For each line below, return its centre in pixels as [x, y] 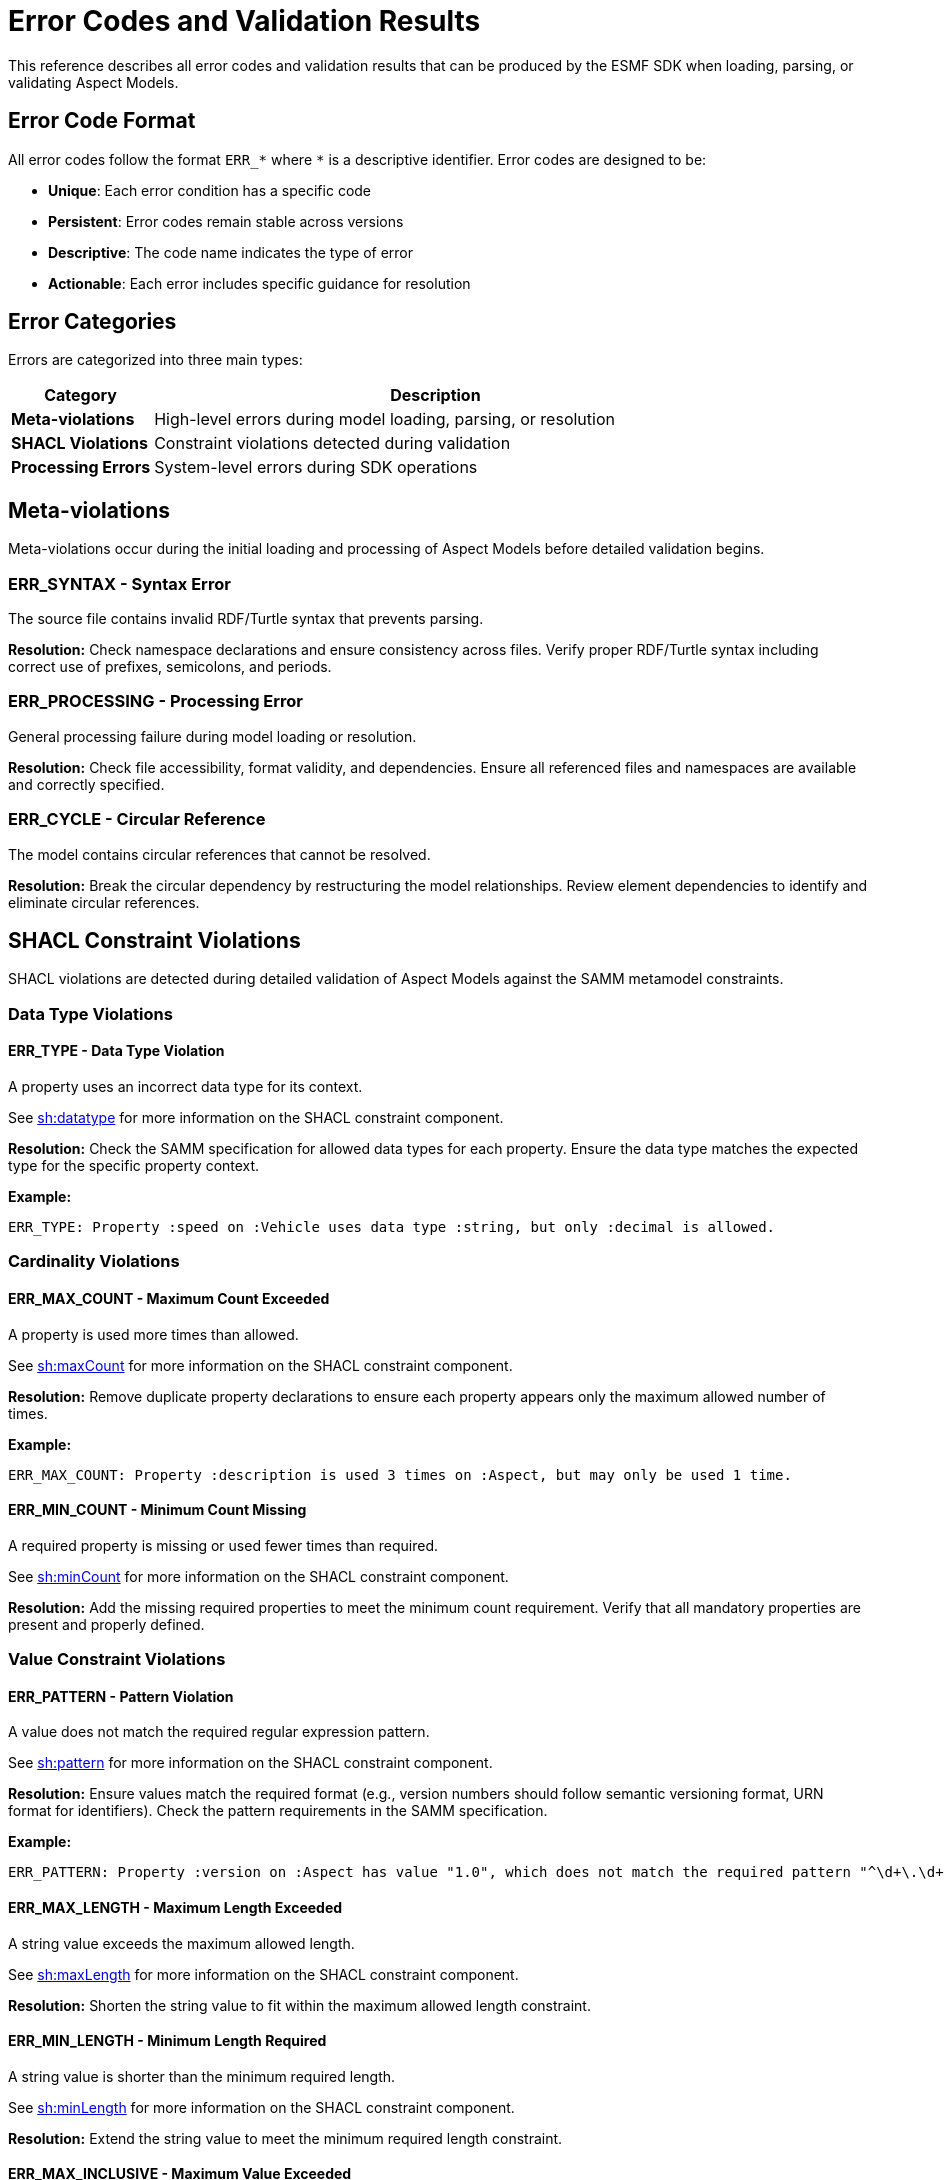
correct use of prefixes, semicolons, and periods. [170, 667]
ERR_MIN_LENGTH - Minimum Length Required [167, 2041]
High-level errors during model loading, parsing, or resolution [384, 419]
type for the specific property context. [134, 1165]
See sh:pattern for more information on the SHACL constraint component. [250, 1763]
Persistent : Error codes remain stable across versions [226, 221]
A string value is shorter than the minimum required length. [202, 2076]
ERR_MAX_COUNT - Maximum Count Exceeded [169, 1298]
